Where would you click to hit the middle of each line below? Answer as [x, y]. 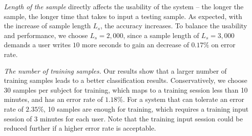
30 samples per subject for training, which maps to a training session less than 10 [126, 89]
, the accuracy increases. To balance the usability [174, 26]
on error [223, 45]
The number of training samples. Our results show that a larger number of [115, 70]
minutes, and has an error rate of [53, 99]
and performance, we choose [46, 35]
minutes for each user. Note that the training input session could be [141, 118]
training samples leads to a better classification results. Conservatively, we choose [126, 80]
